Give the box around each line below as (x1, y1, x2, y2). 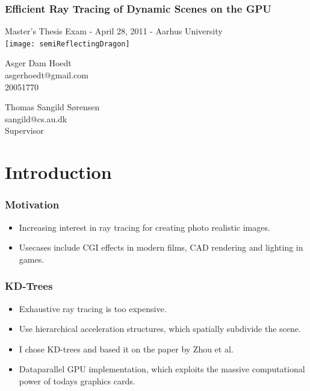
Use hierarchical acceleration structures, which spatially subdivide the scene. (19, 322, 301, 335)
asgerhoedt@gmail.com (5, 69, 88, 81)
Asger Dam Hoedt (5, 57, 72, 69)
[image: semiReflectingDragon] (5, 39, 130, 48)
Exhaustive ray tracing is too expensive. (19, 302, 167, 314)
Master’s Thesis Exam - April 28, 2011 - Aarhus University (5, 25, 223, 37)
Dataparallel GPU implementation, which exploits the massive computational (19, 363, 305, 375)
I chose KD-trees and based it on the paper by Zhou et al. (19, 342, 234, 355)
